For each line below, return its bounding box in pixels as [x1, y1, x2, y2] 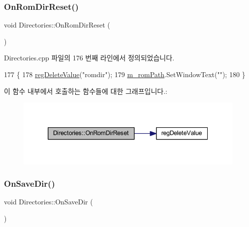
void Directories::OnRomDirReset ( [4, 20, 110, 30]
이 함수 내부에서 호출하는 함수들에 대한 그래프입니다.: [4, 85, 167, 96]
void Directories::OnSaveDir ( [4, 197, 93, 207]
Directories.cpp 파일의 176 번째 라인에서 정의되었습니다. [4, 53, 175, 63]
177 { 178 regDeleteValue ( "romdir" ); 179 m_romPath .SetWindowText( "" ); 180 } [4, 69, 246, 79]
